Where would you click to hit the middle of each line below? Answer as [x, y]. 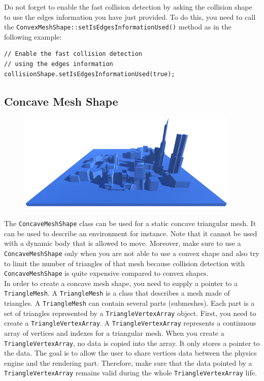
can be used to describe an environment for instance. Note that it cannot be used [131, 233]
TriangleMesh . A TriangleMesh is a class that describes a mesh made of [117, 293]
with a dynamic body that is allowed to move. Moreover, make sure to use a [123, 243]
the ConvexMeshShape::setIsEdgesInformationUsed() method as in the [118, 27]
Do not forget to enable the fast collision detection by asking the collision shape [128, 7]
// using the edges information [59, 64]
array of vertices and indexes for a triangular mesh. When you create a [114, 332]
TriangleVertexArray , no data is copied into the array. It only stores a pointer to [132, 343]
